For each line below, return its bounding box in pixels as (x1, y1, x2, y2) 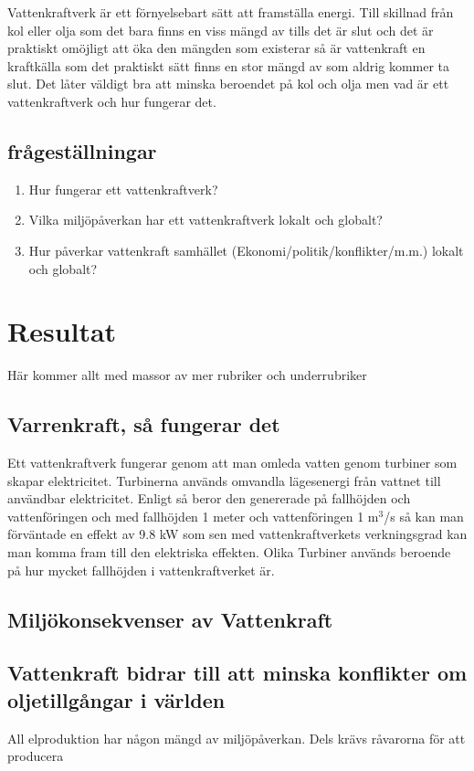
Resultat (7, 312, 117, 350)
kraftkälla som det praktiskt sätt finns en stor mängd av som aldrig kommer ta (7, 56, 450, 75)
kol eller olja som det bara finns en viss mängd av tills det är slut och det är (7, 20, 434, 39)
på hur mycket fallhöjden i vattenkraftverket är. (7, 560, 275, 579)
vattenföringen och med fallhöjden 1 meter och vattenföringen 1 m (7, 506, 379, 525)
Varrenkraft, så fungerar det (7, 410, 280, 438)
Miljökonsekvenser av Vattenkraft (7, 605, 333, 633)
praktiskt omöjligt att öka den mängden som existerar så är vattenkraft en (7, 38, 426, 58)
